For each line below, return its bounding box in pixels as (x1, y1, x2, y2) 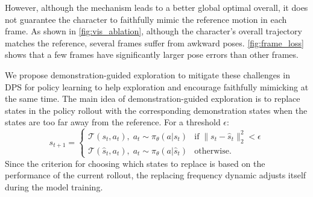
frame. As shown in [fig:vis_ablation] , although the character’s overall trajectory (5, 25, 302, 37)
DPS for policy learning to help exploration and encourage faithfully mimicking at (5, 80, 309, 93)
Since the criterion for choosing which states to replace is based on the (5, 157, 265, 169)
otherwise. (194, 146, 232, 155)
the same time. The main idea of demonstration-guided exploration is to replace (5, 92, 300, 105)
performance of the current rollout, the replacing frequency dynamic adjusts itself (5, 169, 306, 181)
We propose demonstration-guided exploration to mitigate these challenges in (5, 68, 290, 81)
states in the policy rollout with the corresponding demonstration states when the (5, 104, 308, 116)
